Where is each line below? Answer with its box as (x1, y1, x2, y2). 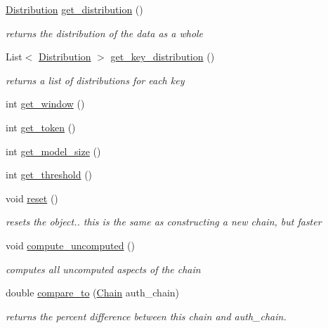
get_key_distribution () (110, 49, 215, 64)
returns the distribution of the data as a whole (6, 25, 204, 40)
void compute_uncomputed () (6, 237, 135, 252)
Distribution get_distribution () (6, 2, 143, 16)
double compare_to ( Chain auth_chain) (6, 285, 180, 300)
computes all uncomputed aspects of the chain (6, 261, 201, 276)
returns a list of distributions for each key (6, 72, 185, 87)
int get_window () (6, 96, 85, 111)
